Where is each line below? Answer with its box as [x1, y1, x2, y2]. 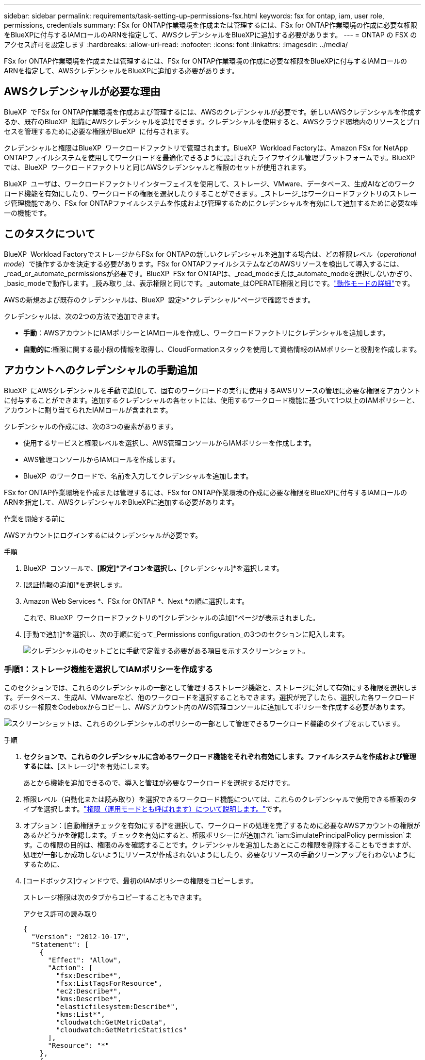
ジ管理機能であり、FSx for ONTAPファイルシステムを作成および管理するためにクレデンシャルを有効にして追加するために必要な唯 [4, 199, 418, 207]
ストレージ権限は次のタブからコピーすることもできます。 [23, 893, 206, 902]
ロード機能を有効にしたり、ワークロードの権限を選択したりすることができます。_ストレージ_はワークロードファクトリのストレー [4, 189, 417, 198]
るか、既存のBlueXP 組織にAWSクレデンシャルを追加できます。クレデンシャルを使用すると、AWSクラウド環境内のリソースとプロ [4, 117, 420, 126]
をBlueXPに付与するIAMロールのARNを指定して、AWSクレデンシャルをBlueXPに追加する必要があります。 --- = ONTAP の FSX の [4, 31, 417, 39]
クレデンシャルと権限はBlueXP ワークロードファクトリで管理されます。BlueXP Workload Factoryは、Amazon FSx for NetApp [4, 143, 408, 152]
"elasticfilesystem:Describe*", [56, 1003, 179, 1011]
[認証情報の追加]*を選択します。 [23, 580, 126, 589]
